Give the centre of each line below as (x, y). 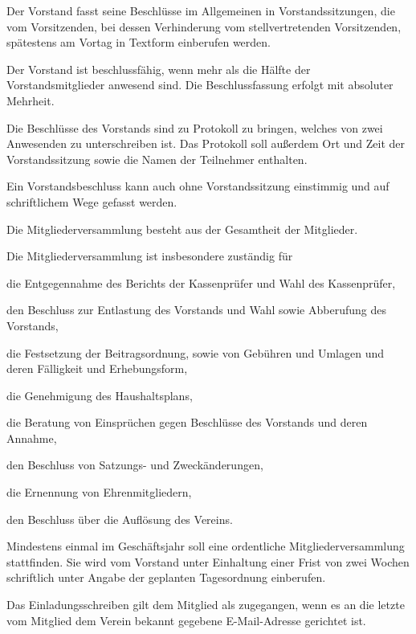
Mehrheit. (31, 100)
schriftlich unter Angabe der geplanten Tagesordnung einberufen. (166, 577)
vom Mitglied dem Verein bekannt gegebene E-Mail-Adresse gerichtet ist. (186, 620)
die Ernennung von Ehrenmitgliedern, (99, 492)
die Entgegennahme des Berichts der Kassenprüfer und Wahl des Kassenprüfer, (201, 282)
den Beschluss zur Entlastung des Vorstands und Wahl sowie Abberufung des (196, 310)
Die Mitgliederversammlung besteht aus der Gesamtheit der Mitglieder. (182, 229)
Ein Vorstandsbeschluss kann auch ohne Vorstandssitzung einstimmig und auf (198, 186)
